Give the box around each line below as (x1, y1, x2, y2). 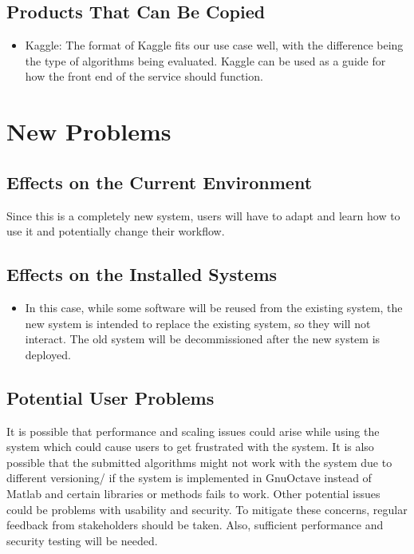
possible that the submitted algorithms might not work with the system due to (6, 453, 392, 470)
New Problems (6, 115, 172, 148)
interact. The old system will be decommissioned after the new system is (25, 330, 380, 347)
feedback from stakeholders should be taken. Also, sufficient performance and (6, 516, 384, 533)
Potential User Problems (6, 385, 215, 410)
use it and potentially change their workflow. (6, 223, 225, 239)
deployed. (25, 346, 71, 362)
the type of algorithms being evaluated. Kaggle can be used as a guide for (25, 52, 386, 69)
